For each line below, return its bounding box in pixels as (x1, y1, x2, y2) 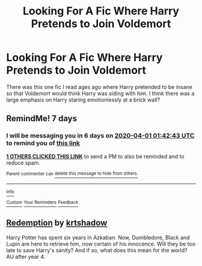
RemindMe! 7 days (6, 113, 78, 124)
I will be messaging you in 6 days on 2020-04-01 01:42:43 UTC (6, 131, 195, 140)
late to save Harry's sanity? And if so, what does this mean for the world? (6, 246, 188, 253)
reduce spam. (6, 159, 41, 166)
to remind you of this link (6, 139, 80, 148)
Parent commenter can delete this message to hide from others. (6, 171, 138, 177)
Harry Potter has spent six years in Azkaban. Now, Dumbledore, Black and (6, 234, 190, 241)
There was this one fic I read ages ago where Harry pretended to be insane (6, 83, 193, 91)
